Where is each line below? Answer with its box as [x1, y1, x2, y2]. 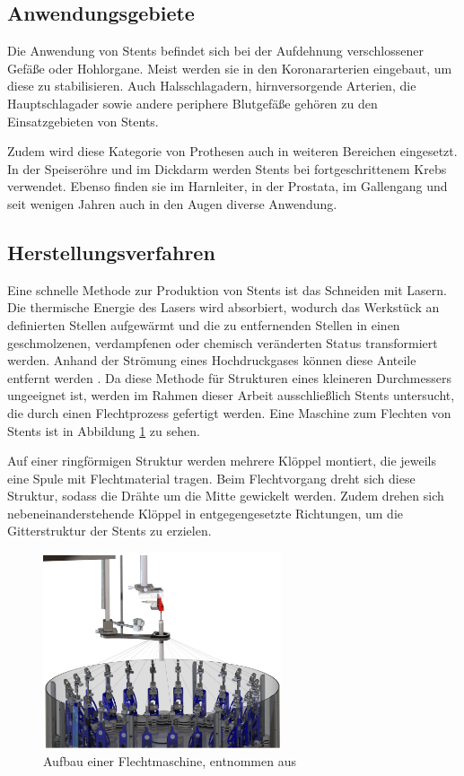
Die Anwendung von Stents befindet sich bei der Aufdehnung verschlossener [7, 41, 424, 60]
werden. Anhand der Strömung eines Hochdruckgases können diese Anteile [7, 351, 416, 370]
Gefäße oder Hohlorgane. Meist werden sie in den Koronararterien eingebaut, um [7, 58, 452, 77]
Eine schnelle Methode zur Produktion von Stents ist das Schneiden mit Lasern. [7, 280, 447, 299]
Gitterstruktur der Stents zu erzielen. [7, 521, 212, 540]
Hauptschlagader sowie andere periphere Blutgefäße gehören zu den [7, 93, 378, 112]
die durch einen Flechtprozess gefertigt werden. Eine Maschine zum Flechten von [7, 403, 451, 422]
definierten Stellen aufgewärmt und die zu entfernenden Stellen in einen [7, 315, 400, 334]
